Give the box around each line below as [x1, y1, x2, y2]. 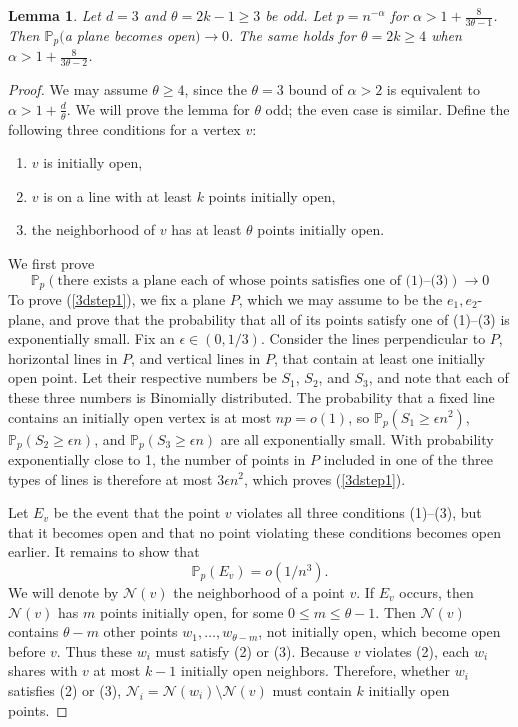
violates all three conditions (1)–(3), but [236, 502, 482, 523]
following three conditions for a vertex [8, 118, 241, 139]
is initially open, [43, 152, 143, 173]
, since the [184, 79, 247, 100]
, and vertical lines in [131, 347, 261, 368]
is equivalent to [386, 79, 480, 100]
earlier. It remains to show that [8, 541, 200, 562]
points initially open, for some [99, 601, 284, 622]
